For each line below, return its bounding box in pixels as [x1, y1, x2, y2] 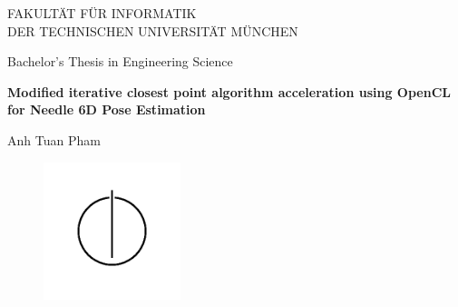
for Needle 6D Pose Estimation [7, 100, 206, 119]
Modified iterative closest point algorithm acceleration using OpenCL [7, 82, 451, 101]
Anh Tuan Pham [7, 130, 101, 149]
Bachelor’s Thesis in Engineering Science [7, 52, 233, 71]
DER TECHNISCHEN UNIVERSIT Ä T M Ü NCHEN [7, 21, 298, 40]
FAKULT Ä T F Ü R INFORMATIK [7, 4, 197, 22]
